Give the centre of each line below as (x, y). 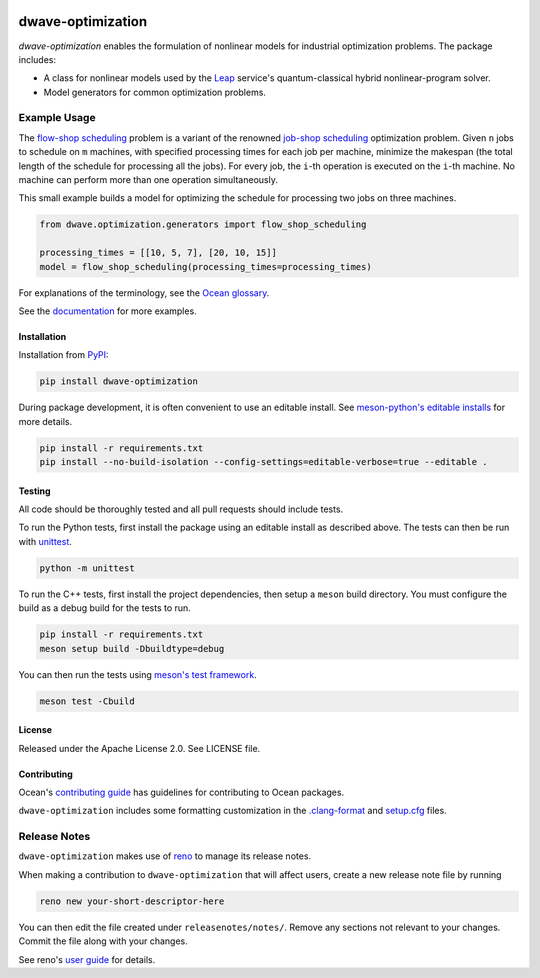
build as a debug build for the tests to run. (105, 608)
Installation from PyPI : (63, 355)
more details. (45, 421)
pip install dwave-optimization (119, 381)
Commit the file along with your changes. (103, 941)
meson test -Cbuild (87, 701)
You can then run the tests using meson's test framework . (137, 674)
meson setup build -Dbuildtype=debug (132, 648)
